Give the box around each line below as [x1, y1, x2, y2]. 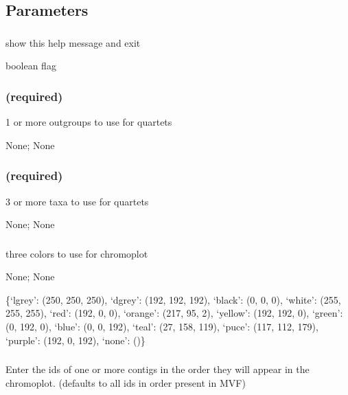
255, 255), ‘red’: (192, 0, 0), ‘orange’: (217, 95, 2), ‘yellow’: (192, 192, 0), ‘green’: [5, 306, 343, 320]
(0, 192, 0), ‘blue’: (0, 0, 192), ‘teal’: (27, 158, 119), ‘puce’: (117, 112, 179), [5, 319, 318, 333]
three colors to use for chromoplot [5, 246, 148, 260]
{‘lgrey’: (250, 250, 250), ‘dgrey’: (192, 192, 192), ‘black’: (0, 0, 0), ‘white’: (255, [5, 292, 341, 306]
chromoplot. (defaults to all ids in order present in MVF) [5, 375, 246, 390]
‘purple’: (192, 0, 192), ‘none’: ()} [5, 332, 146, 347]
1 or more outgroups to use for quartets [5, 115, 172, 129]
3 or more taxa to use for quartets [5, 194, 149, 208]
